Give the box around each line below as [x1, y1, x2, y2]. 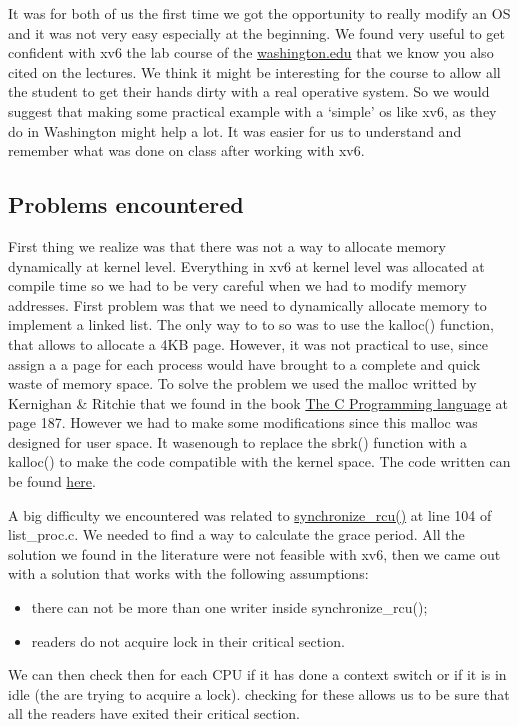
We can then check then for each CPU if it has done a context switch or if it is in [8, 664, 507, 685]
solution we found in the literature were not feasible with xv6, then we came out [8, 543, 501, 564]
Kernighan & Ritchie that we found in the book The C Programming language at [8, 392, 508, 413]
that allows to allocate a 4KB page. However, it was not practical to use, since [8, 333, 489, 354]
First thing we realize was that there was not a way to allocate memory [8, 235, 447, 256]
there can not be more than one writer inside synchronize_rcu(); [31, 597, 428, 618]
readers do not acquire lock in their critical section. [31, 630, 345, 651]
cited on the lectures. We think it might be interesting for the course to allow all [8, 61, 501, 82]
